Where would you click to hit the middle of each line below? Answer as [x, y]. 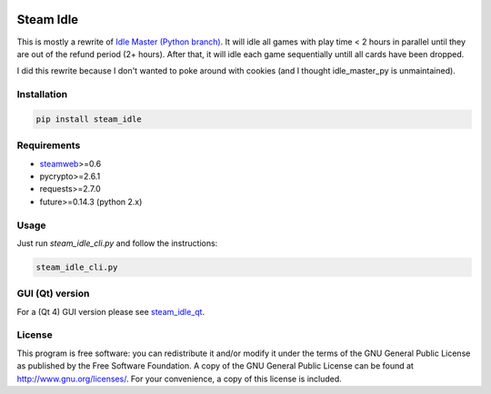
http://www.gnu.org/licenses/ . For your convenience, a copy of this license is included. [180, 379]
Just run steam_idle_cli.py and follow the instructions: [117, 243]
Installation [42, 94]
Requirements [49, 145]
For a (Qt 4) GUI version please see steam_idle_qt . [110, 311]
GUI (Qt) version [53, 293]
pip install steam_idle [89, 119]
